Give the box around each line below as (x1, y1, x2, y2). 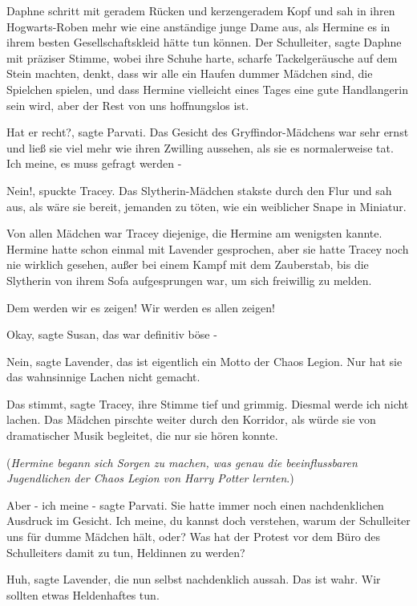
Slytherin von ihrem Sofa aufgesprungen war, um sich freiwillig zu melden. (6, 271, 372, 288)
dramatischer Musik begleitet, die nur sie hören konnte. (6, 427, 278, 444)
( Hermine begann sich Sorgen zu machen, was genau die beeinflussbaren (6, 453, 358, 470)
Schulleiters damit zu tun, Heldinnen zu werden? (6, 543, 245, 560)
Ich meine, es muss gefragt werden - (6, 155, 182, 172)
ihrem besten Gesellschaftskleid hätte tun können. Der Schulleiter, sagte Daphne (6, 34, 402, 51)
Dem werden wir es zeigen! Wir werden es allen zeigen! (6, 299, 275, 315)
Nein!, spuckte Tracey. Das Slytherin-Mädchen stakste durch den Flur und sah (6, 181, 392, 198)
